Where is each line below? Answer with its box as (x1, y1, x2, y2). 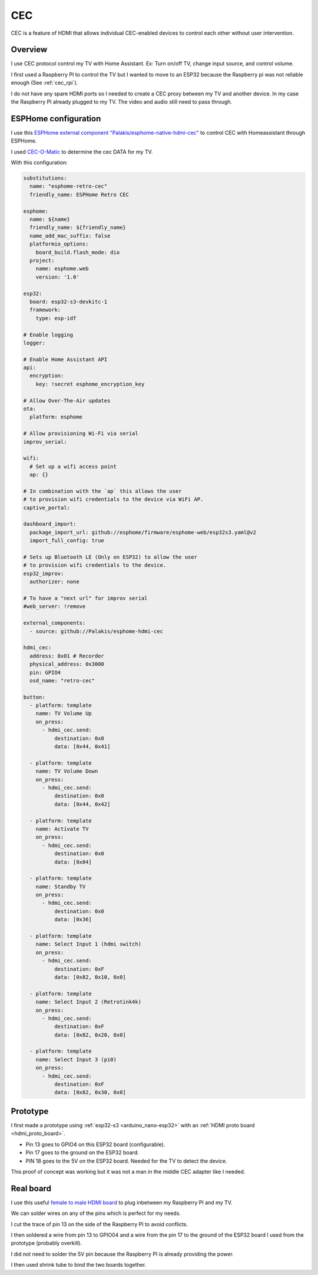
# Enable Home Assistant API (23, 356, 108, 363)
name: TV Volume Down (35, 768, 98, 775)
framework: (29, 307, 61, 313)
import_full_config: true (29, 537, 104, 544)
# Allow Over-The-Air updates (23, 397, 111, 404)
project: (29, 257, 55, 264)
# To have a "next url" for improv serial (23, 595, 148, 602)
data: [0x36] (54, 916, 92, 923)
